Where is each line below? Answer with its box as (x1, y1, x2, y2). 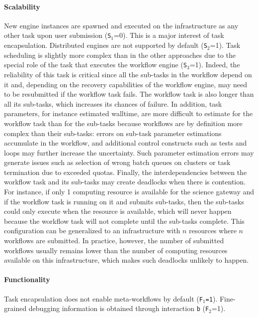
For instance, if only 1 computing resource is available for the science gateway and (4, 186, 255, 197)
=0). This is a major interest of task (114, 30, 224, 40)
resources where (188, 225, 237, 236)
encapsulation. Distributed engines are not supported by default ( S (4, 40, 207, 50)
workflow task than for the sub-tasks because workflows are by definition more (4, 118, 243, 128)
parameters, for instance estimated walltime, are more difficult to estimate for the (4, 108, 253, 119)
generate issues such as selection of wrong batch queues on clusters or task (4, 157, 231, 167)
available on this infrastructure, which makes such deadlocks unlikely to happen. (4, 255, 249, 265)
